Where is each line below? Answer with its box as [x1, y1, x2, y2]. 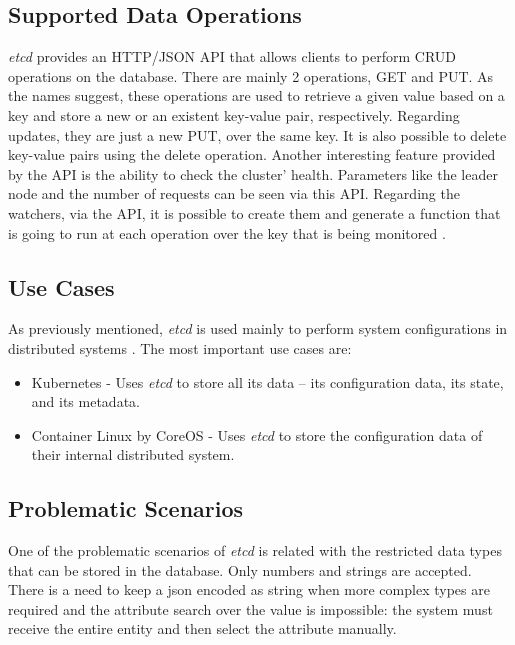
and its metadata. [31, 391, 140, 412]
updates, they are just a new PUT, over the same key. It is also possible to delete [8, 124, 507, 145]
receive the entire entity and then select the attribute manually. [8, 618, 397, 639]
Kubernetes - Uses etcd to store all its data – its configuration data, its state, [31, 371, 504, 392]
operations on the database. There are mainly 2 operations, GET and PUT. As [8, 65, 494, 86]
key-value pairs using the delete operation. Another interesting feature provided [8, 144, 496, 165]
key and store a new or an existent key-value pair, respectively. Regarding [8, 104, 460, 125]
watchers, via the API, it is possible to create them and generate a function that [8, 202, 501, 223]
